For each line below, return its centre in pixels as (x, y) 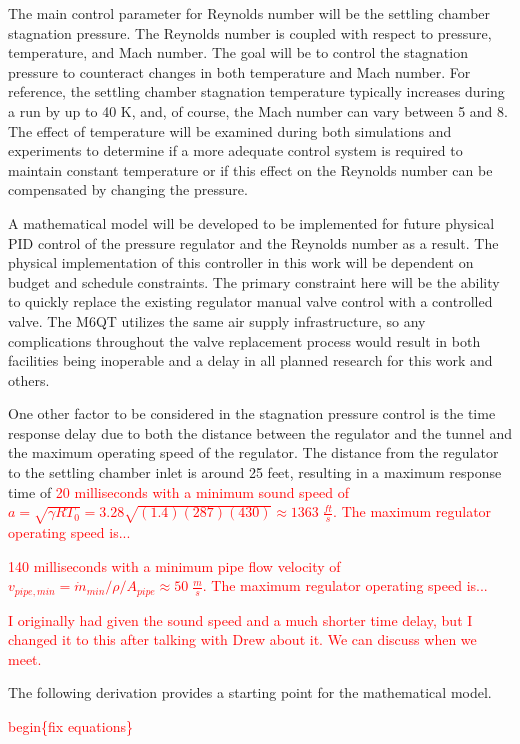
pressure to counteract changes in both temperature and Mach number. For (239, 71)
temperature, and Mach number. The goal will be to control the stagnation (238, 52)
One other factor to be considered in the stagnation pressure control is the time (252, 413)
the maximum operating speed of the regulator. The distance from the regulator (253, 452)
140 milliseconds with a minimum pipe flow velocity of (174, 565)
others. (29, 379)
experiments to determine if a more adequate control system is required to (235, 150)
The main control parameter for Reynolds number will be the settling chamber (249, 13)
